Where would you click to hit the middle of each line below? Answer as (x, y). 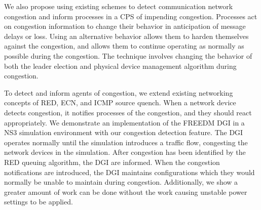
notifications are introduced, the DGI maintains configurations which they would (129, 172)
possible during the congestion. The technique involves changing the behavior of (128, 55)
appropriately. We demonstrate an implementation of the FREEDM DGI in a (124, 122)
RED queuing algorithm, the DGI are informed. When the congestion (112, 162)
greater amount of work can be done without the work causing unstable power (126, 192)
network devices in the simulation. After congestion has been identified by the (125, 152)
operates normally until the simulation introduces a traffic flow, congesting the (126, 142)
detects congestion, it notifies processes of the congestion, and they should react (128, 112)
